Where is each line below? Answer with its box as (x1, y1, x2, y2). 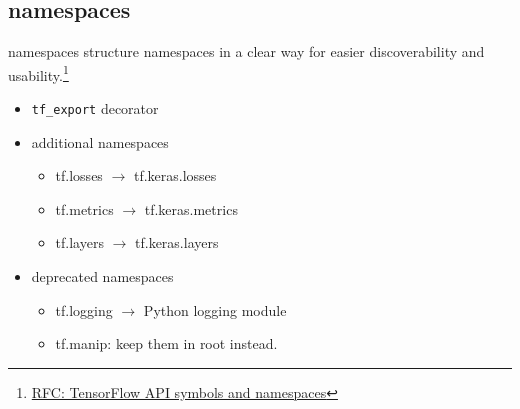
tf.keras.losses (133, 165, 217, 186)
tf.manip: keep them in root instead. (55, 333, 278, 354)
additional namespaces (31, 131, 169, 152)
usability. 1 (8, 61, 69, 85)
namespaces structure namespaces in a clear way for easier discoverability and (8, 41, 485, 62)
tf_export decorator (31, 98, 159, 119)
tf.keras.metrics (144, 198, 238, 219)
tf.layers (55, 232, 104, 253)
